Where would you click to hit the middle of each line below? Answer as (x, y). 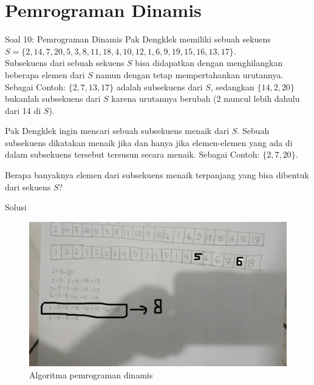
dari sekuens (28, 186)
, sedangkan (232, 86)
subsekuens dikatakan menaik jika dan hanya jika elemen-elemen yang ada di (149, 142)
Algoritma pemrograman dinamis (91, 374)
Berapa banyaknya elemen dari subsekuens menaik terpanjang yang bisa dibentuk (157, 175)
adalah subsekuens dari (159, 86)
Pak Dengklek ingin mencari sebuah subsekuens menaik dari (117, 131)
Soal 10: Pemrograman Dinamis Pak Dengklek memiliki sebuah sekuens (138, 39)
